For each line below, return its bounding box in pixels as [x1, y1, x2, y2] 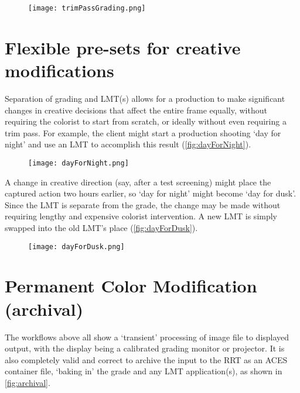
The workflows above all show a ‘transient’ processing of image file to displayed [5, 330, 289, 343]
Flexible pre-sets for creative [5, 35, 241, 59]
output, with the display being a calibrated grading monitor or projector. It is [5, 342, 285, 354]
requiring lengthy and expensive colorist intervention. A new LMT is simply [5, 210, 278, 222]
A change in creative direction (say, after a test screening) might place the [5, 175, 271, 188]
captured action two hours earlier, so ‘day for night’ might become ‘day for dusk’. [5, 187, 296, 199]
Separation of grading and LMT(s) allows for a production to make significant [5, 92, 285, 104]
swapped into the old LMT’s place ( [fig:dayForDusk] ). [5, 221, 198, 233]
